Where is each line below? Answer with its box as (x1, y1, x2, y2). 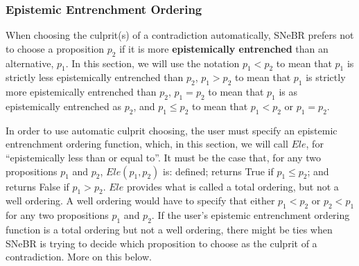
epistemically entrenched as (6, 99, 122, 113)
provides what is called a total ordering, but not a (126, 179, 339, 193)
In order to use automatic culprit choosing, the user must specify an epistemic (6, 123, 338, 137)
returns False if (6, 179, 69, 193)
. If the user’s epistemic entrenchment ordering (151, 208, 350, 222)
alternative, (6, 55, 54, 70)
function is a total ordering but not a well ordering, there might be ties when (6, 222, 333, 236)
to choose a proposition (6, 41, 105, 55)
